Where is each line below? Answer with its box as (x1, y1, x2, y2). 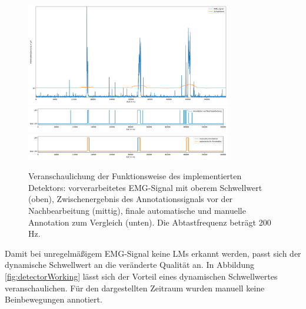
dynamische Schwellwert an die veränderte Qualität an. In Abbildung (5, 258, 255, 271)
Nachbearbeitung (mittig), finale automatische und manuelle (28, 204, 246, 216)
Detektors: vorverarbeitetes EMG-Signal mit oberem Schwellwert (28, 181, 262, 193)
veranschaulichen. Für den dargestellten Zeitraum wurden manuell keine (5, 281, 265, 294)
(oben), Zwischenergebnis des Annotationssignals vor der (28, 193, 233, 205)
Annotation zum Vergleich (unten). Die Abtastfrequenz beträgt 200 (28, 216, 271, 228)
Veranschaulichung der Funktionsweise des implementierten (28, 170, 242, 182)
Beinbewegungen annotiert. (5, 293, 102, 305)
